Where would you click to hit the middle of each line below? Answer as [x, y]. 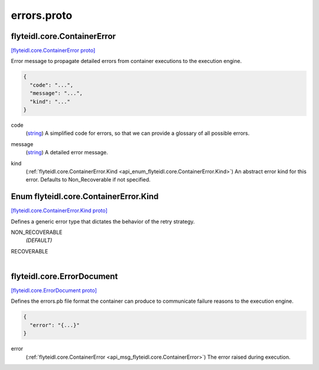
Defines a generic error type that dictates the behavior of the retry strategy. [103, 222]
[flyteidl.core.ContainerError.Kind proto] [59, 211]
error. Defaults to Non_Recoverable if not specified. [88, 180]
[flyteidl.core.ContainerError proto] [53, 51]
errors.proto [42, 15]
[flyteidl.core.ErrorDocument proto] [54, 290]
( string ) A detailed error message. [67, 153]
